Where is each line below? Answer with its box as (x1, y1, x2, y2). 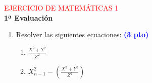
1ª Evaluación (4, 12, 53, 23)
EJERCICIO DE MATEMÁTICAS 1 (4, 3, 119, 13)
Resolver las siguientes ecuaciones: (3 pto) (16, 29, 149, 40)
